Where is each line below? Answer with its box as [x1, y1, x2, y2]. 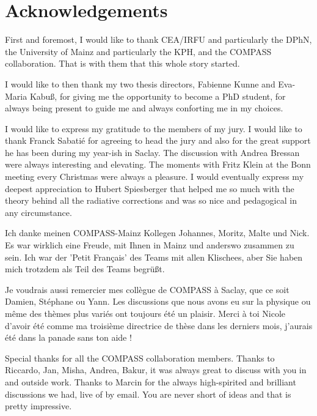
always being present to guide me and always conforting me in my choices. [5, 102, 283, 114]
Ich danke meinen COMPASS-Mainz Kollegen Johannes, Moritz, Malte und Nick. [5, 226, 310, 239]
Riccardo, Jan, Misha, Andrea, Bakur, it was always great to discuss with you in [5, 363, 307, 376]
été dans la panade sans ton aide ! [5, 331, 132, 344]
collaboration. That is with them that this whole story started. [5, 57, 240, 70]
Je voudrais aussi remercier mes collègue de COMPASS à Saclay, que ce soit [5, 283, 290, 295]
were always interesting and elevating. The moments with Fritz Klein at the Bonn [5, 158, 311, 171]
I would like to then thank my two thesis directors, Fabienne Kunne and [5, 77, 275, 90]
